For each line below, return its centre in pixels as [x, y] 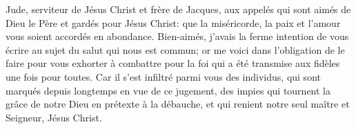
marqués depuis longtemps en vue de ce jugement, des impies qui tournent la [168, 90]
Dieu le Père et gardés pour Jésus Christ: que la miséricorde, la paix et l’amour [173, 22]
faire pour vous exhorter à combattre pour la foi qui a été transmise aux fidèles [173, 63]
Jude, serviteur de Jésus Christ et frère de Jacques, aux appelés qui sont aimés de [178, 9]
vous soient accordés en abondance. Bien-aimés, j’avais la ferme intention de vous [177, 36]
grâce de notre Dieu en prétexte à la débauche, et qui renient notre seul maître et [178, 104]
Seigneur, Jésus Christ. [54, 117]
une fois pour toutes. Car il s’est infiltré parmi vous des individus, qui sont [163, 76]
